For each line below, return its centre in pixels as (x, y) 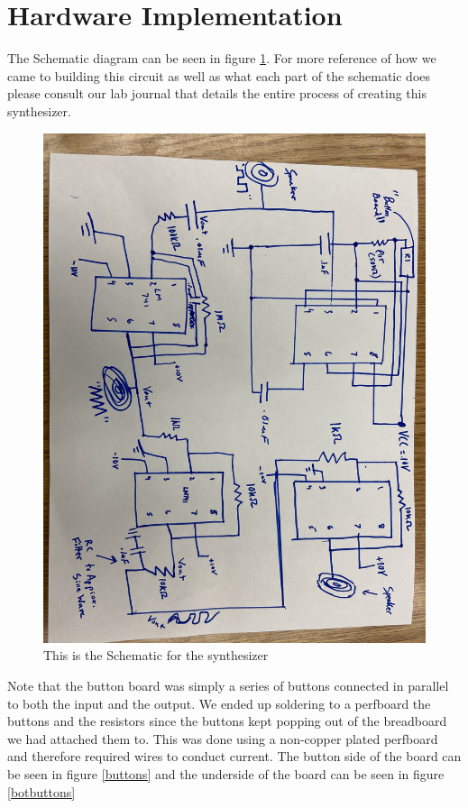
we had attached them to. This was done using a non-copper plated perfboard (223, 738)
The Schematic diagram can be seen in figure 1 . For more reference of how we (222, 58)
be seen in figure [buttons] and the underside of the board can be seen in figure (226, 773)
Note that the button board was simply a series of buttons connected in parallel (228, 686)
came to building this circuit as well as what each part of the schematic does (219, 75)
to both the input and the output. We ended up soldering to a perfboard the (219, 703)
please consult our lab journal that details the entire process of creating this (217, 93)
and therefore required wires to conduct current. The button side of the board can (234, 756)
